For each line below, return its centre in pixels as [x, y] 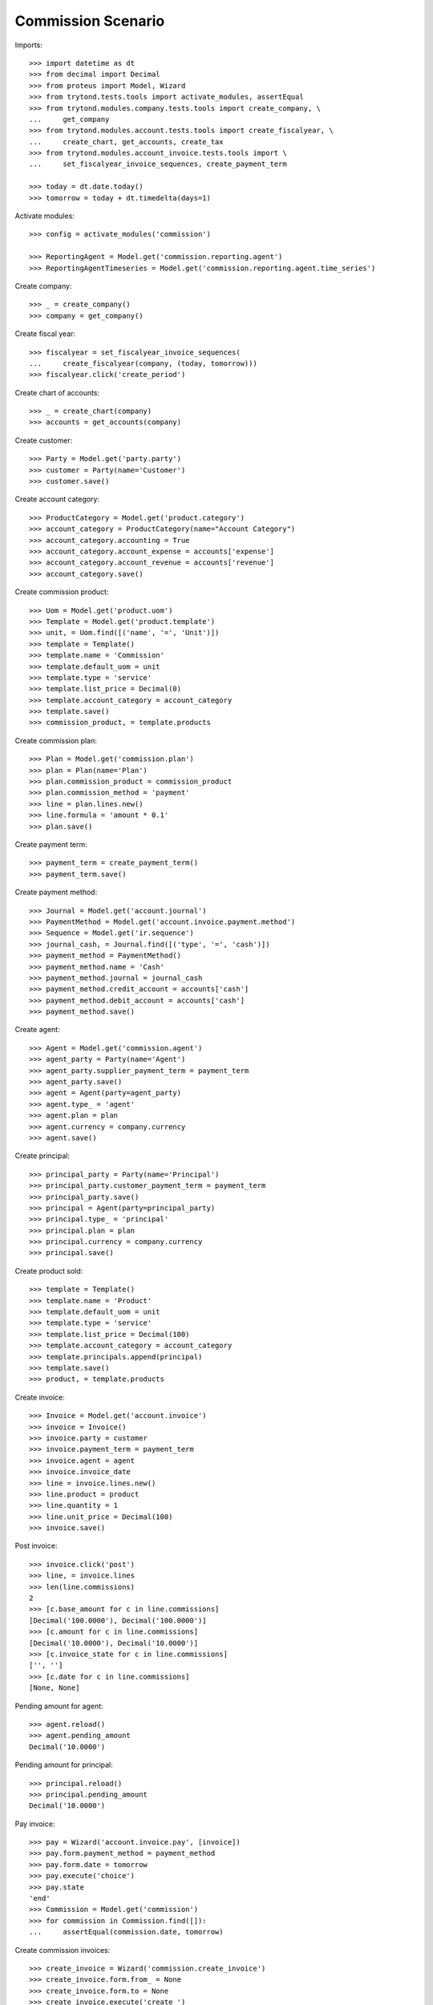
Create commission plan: [56, 740]
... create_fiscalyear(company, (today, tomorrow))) [144, 363]
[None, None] [55, 1688]
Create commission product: [62, 592]
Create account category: [57, 499]
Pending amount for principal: [64, 1765]
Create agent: [37, 1030]
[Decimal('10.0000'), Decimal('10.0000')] [114, 1643]
